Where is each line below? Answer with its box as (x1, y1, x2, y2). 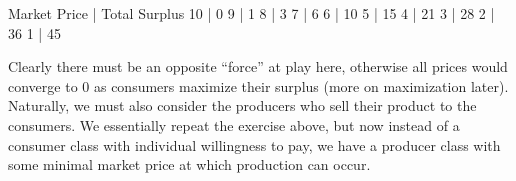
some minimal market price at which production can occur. (8, 154, 371, 175)
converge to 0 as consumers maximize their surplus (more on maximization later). (8, 75, 509, 96)
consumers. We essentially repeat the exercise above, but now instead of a (8, 114, 460, 135)
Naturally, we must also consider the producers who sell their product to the (8, 95, 477, 116)
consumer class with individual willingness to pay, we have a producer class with (8, 134, 501, 155)
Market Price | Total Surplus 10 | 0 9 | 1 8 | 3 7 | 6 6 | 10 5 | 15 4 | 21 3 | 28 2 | (8, 3, 495, 23)
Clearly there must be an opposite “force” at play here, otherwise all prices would (8, 56, 508, 77)
